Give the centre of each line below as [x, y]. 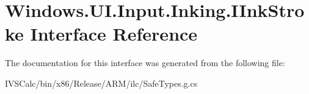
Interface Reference [114, 34]
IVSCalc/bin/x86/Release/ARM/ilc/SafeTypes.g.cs [101, 83]
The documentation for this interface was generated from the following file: [145, 63]
